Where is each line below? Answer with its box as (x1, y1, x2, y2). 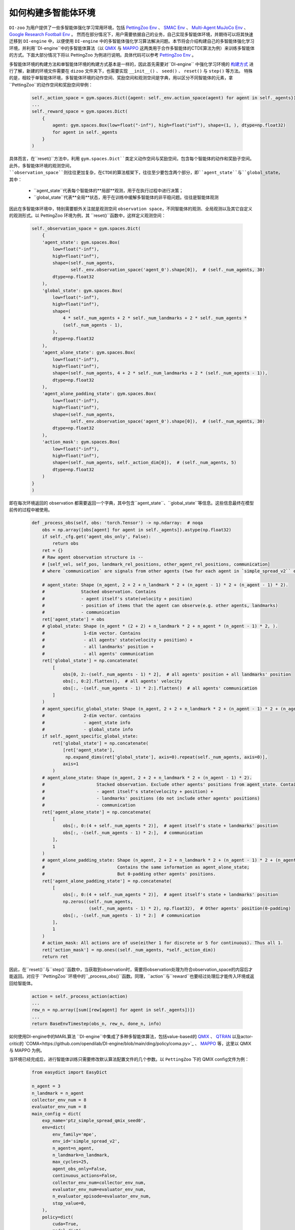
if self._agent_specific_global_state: (42, 734, 139, 739)
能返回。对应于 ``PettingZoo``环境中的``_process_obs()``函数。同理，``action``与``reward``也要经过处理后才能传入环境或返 (9, 973, 254, 979)
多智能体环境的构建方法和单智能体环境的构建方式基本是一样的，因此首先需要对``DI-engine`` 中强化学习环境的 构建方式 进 (9, 61, 254, 67)
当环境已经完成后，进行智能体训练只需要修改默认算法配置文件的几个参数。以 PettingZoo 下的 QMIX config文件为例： (9, 1056, 249, 1062)
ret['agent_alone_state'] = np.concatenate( (42, 809, 151, 815)
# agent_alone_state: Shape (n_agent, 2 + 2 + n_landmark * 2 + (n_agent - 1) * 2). (42, 775, 253, 780)
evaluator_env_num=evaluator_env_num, (52, 1187, 146, 1192)
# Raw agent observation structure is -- (42, 554, 144, 560)
